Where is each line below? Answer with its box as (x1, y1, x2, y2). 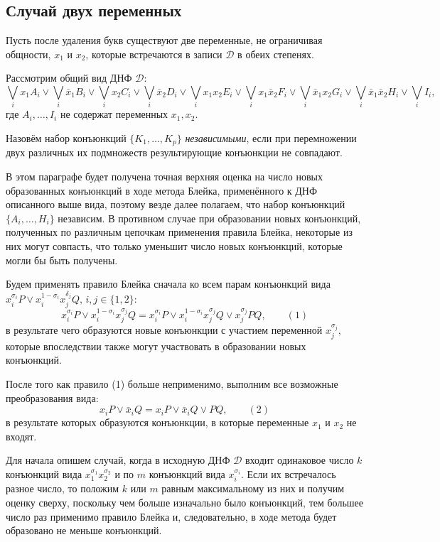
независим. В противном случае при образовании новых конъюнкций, (58, 210, 361, 225)
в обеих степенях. (237, 46, 314, 61)
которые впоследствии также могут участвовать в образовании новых (6, 338, 306, 353)
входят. (6, 428, 37, 443)
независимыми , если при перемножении (185, 130, 357, 145)
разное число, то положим (6, 481, 119, 496)
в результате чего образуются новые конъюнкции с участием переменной (6, 323, 323, 337)
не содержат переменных (60, 107, 168, 121)
